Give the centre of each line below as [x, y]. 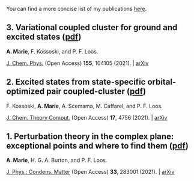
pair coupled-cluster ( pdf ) [96, 92]
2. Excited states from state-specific [76, 82]
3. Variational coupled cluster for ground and [92, 27]
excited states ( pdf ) [44, 37]
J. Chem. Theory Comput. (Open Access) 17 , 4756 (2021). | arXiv [87, 117]
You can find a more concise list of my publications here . [77, 9]
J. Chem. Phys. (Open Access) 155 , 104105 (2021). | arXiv [77, 63]
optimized [26, 92]
